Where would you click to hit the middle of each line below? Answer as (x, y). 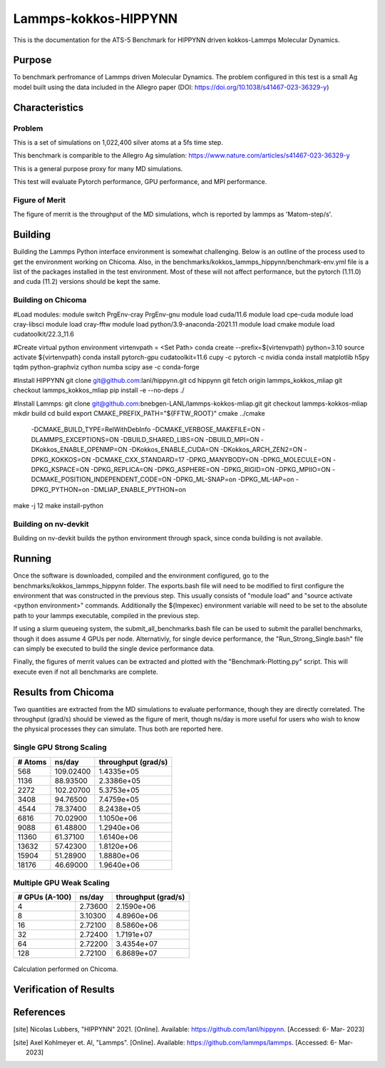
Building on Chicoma (50, 300)
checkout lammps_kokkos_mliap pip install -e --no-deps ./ (99, 390)
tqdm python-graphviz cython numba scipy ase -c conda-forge (106, 367)
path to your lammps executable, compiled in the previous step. (107, 615)
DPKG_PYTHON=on (60, 489)
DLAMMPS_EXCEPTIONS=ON (75, 439)
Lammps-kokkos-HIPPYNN (96, 19)
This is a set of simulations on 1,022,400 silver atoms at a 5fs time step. (118, 142)
